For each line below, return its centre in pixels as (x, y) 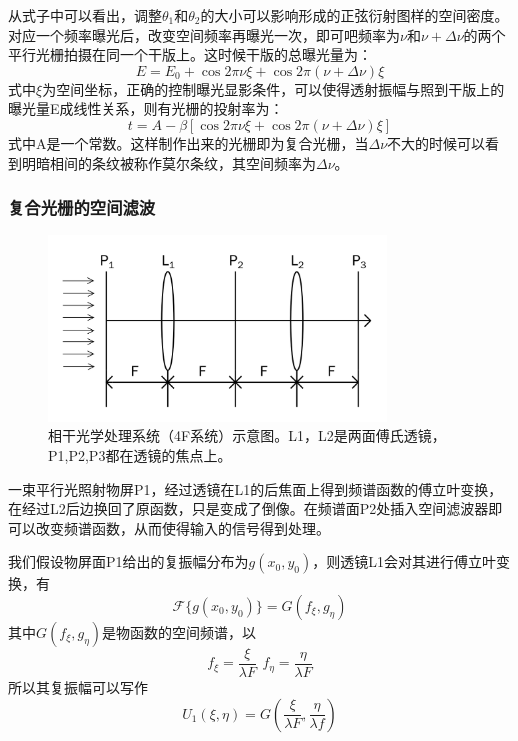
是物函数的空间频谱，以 (179, 632)
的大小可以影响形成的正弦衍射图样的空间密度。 (354, 15)
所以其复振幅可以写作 (78, 687)
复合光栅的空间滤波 (82, 207)
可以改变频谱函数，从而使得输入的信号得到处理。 (169, 527)
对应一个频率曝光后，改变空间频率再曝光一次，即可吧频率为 (204, 34)
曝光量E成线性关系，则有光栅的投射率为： (146, 108)
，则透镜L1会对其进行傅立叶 (404, 561)
